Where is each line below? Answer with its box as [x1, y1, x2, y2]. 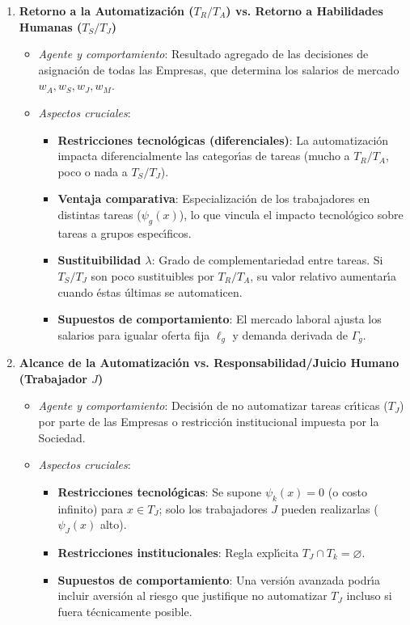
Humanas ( [19, 18, 82, 35]
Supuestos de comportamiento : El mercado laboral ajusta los [57, 310, 382, 327]
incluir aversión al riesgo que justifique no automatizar [57, 587, 328, 604]
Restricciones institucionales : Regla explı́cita [57, 543, 299, 560]
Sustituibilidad [57, 251, 142, 268]
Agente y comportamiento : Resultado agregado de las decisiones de [38, 45, 369, 62]
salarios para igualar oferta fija [57, 326, 210, 343]
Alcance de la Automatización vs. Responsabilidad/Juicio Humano [19, 354, 399, 371]
